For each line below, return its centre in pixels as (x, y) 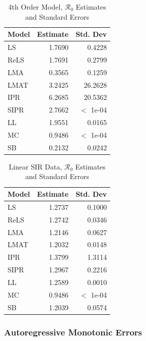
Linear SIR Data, (35, 166)
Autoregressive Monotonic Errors (73, 332)
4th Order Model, (35, 7)
